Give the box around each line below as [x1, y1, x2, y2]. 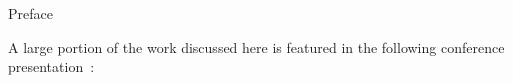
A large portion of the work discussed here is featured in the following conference [8, 36, 505, 57]
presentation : [8, 56, 95, 77]
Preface [8, 3, 53, 23]
